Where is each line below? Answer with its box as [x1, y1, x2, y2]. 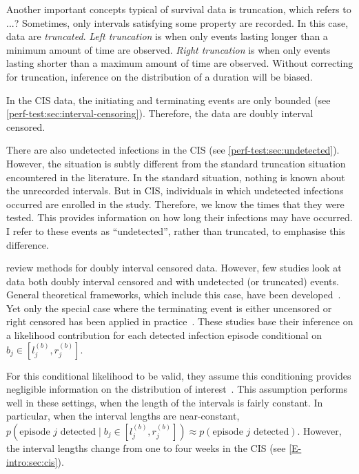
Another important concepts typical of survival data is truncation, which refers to [6, 2, 351, 16]
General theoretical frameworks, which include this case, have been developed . [6, 287, 341, 302]
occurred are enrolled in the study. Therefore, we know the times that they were [6, 196, 345, 211]
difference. [6, 237, 49, 251]
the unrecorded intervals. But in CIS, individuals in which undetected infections [6, 183, 344, 198]
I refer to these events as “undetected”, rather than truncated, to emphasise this [6, 223, 345, 238]
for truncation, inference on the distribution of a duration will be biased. [6, 69, 313, 83]
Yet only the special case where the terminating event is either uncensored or [6, 300, 332, 315]
